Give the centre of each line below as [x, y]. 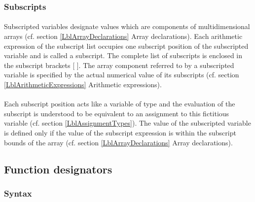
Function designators [58, 169]
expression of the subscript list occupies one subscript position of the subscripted [126, 46]
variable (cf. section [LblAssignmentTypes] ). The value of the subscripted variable [127, 123]
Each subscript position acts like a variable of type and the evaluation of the [120, 104]
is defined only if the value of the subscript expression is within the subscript [120, 132]
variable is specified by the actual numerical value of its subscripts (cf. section [122, 75]
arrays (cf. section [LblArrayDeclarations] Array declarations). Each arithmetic [123, 36]
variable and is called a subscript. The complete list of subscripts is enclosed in [123, 55]
